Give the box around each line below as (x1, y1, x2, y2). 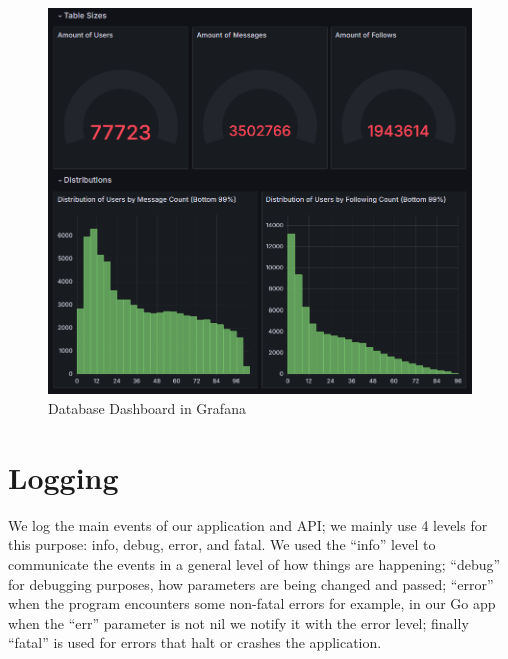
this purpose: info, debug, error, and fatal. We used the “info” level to (8, 534, 436, 555)
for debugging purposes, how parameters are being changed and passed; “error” (8, 573, 494, 594)
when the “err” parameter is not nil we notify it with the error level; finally (8, 612, 469, 633)
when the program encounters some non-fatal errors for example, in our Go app (8, 593, 496, 614)
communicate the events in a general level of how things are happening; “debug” (8, 553, 501, 574)
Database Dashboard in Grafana (48, 398, 246, 419)
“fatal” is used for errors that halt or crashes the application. (8, 632, 382, 653)
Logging (8, 456, 119, 497)
